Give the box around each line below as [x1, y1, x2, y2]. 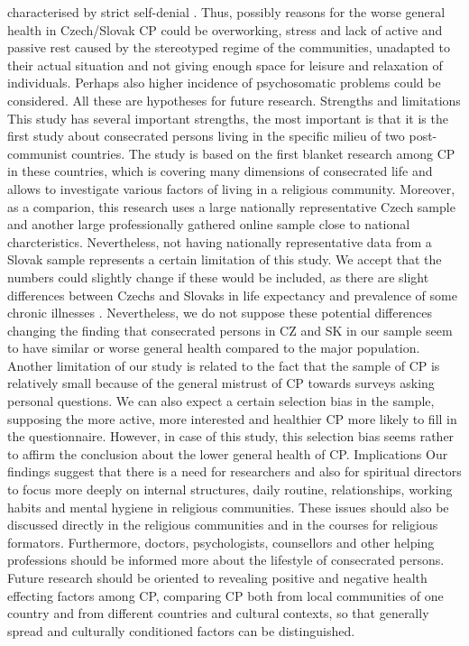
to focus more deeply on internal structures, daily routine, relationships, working [7, 480, 453, 499]
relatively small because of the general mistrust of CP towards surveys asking [7, 374, 435, 392]
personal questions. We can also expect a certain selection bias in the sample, [7, 392, 435, 411]
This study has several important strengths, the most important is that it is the [7, 108, 448, 127]
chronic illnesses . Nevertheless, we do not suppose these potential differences [7, 303, 432, 322]
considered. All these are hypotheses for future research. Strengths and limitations [7, 90, 461, 109]
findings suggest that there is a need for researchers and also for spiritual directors [7, 462, 462, 481]
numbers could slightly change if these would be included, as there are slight [7, 267, 429, 286]
